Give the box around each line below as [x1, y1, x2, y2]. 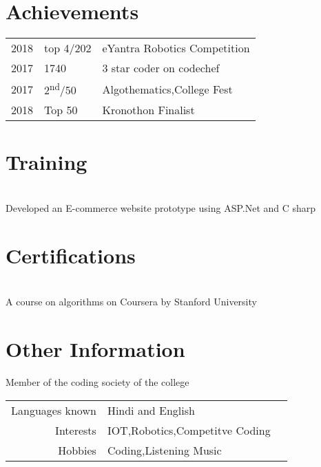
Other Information [6, 335, 185, 363]
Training [6, 147, 87, 175]
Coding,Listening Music [107, 442, 222, 458]
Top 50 [44, 102, 78, 118]
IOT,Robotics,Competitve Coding [107, 422, 271, 438]
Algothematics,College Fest [102, 80, 233, 97]
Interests [55, 422, 96, 438]
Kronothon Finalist [102, 102, 195, 118]
